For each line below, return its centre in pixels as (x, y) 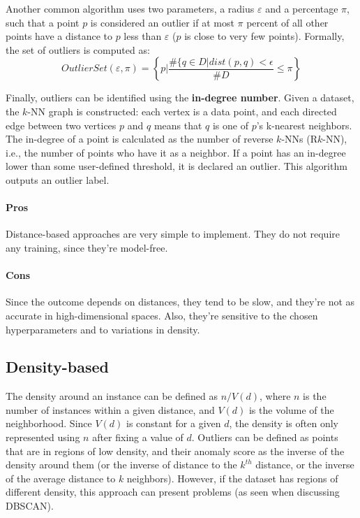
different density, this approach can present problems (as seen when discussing (173, 492)
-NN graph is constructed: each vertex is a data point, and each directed (182, 111)
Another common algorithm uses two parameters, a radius (130, 8)
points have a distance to (59, 36)
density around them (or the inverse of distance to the (121, 465)
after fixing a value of (138, 437)
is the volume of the (291, 409)
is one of (230, 125)
